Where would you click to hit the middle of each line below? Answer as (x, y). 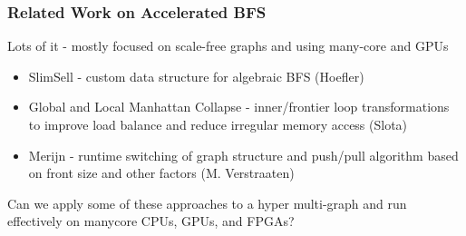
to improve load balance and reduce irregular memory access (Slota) (218, 124)
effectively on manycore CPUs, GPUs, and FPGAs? (151, 221)
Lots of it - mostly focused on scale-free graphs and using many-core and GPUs (228, 46)
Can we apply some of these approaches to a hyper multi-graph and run (207, 203)
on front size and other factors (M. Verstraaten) (161, 173)
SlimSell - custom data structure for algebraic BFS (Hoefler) (196, 76)
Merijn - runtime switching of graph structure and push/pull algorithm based (243, 155)
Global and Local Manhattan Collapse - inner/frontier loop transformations (239, 107)
